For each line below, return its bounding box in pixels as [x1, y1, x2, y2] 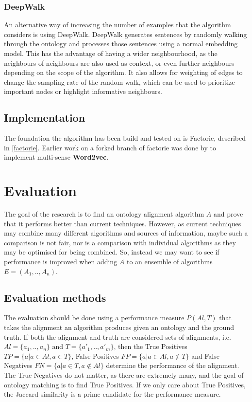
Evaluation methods [4, 290, 106, 305]
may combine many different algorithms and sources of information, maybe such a [4, 228, 248, 238]
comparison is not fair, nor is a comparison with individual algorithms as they [4, 237, 236, 247]
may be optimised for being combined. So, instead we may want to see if [4, 247, 219, 257]
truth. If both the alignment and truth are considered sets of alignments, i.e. [4, 331, 231, 342]
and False [191, 350, 219, 361]
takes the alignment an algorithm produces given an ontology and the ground [4, 322, 234, 332]
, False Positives [71, 350, 119, 361]
